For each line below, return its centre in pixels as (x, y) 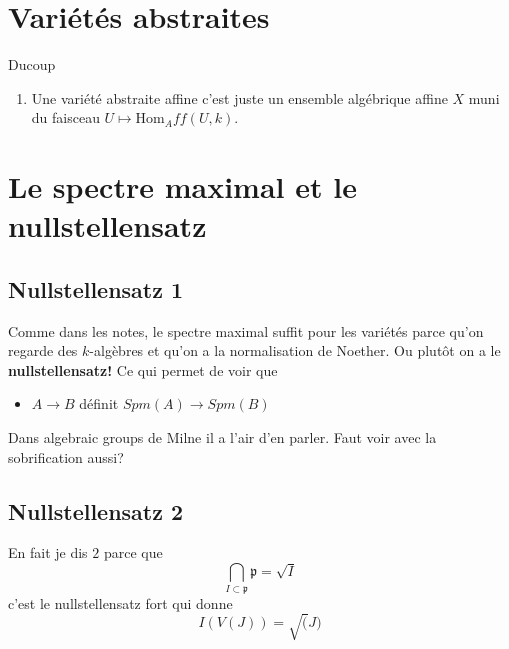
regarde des (43, 350)
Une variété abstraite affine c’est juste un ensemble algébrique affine (239, 97)
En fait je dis (48, 552)
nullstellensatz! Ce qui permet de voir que (143, 369)
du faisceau (65, 117)
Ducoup (32, 64)
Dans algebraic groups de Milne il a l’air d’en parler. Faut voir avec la (222, 437)
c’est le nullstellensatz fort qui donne (120, 602)
